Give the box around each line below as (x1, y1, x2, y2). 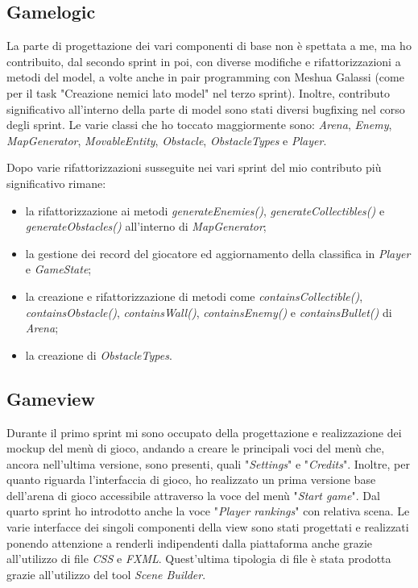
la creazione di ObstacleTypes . (25, 346, 172, 363)
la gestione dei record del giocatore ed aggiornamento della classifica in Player (25, 244, 411, 261)
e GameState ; (25, 261, 92, 277)
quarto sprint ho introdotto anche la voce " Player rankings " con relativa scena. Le (6, 503, 410, 519)
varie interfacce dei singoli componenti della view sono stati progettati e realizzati (6, 519, 409, 536)
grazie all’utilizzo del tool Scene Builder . (6, 565, 206, 582)
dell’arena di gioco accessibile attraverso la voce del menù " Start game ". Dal (6, 486, 380, 503)
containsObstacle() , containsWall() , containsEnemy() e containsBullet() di (25, 303, 392, 320)
